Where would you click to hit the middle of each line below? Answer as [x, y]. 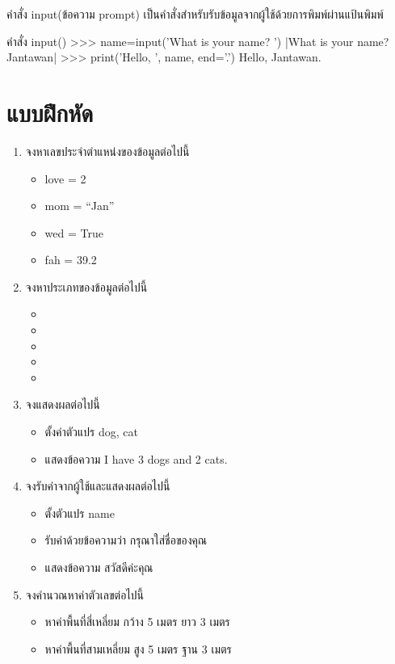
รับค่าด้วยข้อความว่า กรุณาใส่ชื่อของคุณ [126, 540]
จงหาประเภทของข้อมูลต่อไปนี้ [86, 286]
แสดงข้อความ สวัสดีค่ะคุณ [99, 567]
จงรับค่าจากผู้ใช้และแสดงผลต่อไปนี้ [98, 486]
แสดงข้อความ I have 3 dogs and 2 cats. [136, 458]
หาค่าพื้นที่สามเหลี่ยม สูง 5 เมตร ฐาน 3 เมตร [138, 648]
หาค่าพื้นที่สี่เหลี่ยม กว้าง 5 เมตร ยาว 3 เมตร [137, 622]
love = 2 [65, 178]
